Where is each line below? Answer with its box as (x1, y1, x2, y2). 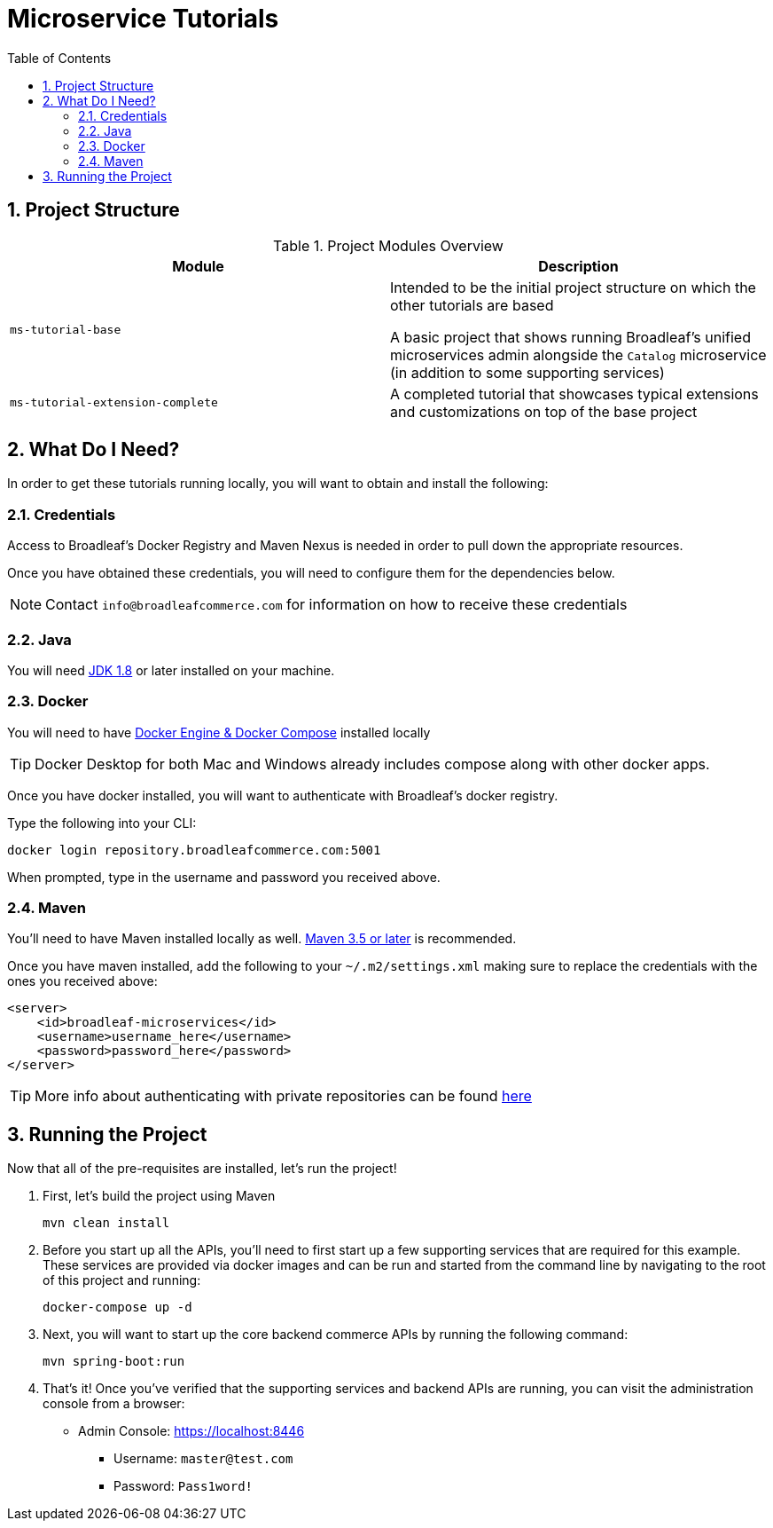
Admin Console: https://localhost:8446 (78, 1423, 305, 1439)
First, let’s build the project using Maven (43, 1188, 276, 1204)
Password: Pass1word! (113, 1478, 254, 1494)
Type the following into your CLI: (7, 815, 197, 831)
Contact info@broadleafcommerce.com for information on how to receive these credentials (45, 595, 628, 614)
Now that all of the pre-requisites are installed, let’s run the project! (7, 1161, 397, 1177)
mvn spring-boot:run (43, 1354, 185, 1369)
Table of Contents (7, 50, 112, 66)
